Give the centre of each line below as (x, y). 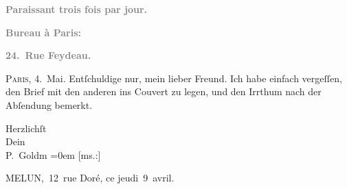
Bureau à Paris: (44, 32)
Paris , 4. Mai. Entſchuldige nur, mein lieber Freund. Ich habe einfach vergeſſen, (174, 78)
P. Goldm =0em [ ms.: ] (53, 154)
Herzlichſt (26, 128)
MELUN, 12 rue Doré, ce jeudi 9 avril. (90, 178)
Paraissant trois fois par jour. (77, 9)
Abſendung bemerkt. (49, 104)
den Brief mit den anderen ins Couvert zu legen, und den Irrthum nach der (164, 91)
